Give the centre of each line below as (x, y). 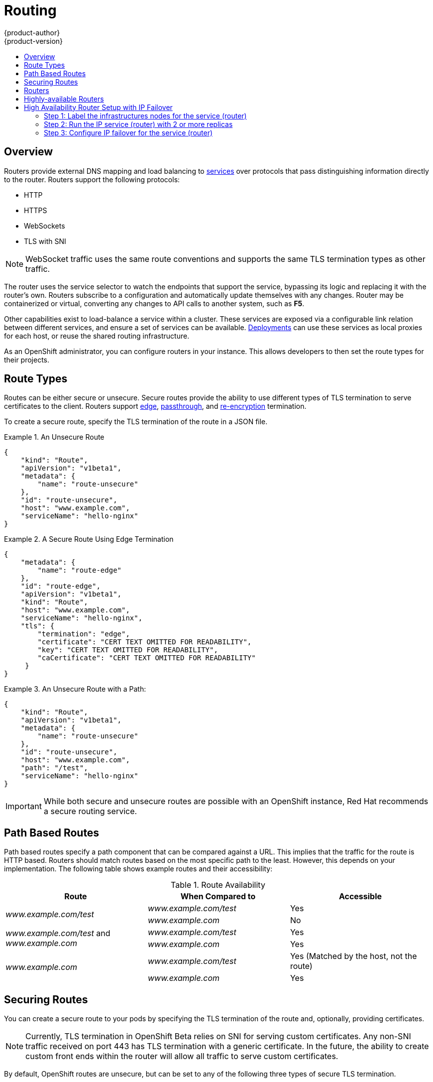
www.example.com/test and (58, 933)
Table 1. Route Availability (218, 885)
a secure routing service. (90, 811)
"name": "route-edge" (80, 570)
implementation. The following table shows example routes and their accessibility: (138, 869)
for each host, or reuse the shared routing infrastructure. (97, 336)
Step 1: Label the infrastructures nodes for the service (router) (145, 116)
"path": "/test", (54, 768)
